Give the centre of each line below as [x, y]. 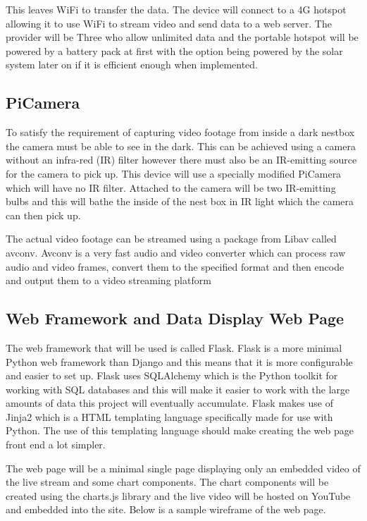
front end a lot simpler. [56, 445]
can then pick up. [43, 215]
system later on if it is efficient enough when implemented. [132, 65]
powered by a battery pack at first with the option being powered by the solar [174, 50]
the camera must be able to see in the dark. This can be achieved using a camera [181, 146]
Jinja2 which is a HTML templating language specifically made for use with [169, 416]
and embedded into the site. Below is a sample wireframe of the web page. [166, 509]
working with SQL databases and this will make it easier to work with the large [178, 389]
